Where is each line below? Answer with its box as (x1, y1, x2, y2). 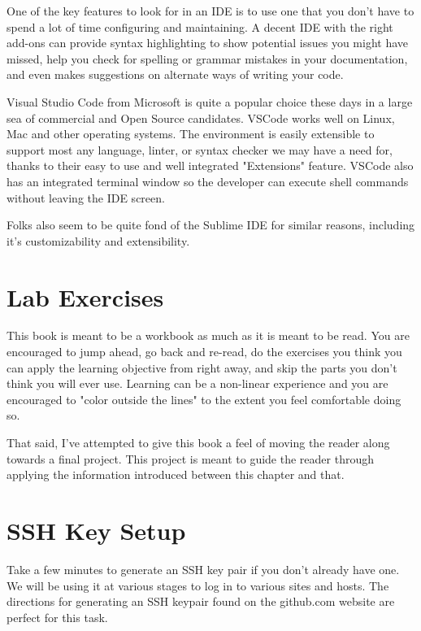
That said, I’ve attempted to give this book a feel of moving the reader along (7, 434, 390, 450)
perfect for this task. (7, 608, 108, 625)
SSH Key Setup (7, 513, 186, 546)
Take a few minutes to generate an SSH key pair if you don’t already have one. (7, 560, 400, 577)
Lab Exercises (7, 280, 164, 313)
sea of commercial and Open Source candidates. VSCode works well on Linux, (7, 109, 395, 126)
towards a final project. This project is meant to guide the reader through (7, 450, 374, 467)
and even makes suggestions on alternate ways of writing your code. (7, 66, 344, 83)
